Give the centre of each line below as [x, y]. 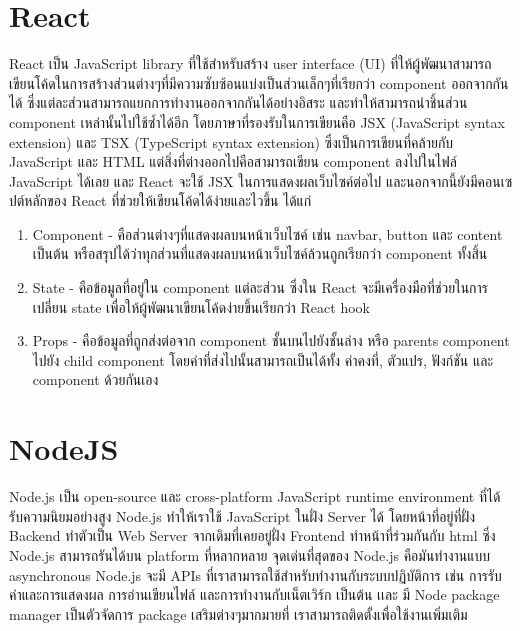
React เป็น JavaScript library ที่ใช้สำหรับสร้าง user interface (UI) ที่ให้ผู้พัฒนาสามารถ [250, 63]
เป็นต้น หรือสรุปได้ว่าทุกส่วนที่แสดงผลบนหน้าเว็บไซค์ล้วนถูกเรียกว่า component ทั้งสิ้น [260, 253]
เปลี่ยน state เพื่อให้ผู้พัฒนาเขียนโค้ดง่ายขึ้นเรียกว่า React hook [201, 306]
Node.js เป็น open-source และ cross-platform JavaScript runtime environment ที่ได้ [255, 496]
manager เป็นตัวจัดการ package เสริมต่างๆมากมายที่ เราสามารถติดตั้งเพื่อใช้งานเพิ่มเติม [238, 613]
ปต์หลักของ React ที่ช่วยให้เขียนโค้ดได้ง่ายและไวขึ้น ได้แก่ [160, 200]
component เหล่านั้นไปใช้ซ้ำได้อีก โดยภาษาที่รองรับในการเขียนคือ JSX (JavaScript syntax [257, 121]
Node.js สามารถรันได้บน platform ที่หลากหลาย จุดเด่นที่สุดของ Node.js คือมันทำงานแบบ [250, 554]
